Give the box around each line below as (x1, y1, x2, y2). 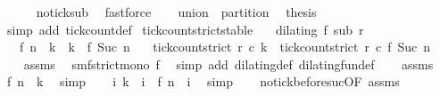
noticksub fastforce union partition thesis (36, 3, 317, 20)
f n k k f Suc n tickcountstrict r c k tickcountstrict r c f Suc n (19, 37, 431, 56)
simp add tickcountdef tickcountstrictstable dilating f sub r (6, 20, 364, 38)
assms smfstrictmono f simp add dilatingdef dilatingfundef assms (23, 54, 434, 73)
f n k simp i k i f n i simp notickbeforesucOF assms (6, 72, 400, 91)
